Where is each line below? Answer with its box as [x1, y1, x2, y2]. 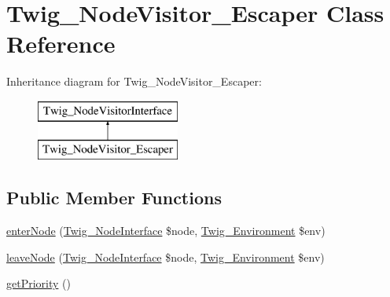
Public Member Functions [6, 185, 222, 210]
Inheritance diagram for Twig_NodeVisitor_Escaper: [6, 73, 262, 90]
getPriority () [6, 275, 71, 291]
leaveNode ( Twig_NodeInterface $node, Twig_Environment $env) [6, 248, 325, 265]
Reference [6, 27, 116, 60]
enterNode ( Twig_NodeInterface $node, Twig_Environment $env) [6, 222, 326, 239]
